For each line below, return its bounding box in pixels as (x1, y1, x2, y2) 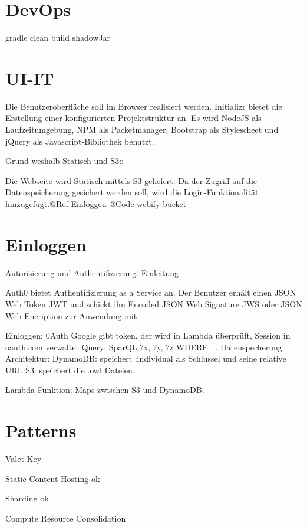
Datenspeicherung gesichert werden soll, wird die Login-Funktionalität (5, 186, 259, 198)
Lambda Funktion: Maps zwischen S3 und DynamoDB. (5, 383, 204, 396)
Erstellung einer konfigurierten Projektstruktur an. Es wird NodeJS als (5, 111, 262, 124)
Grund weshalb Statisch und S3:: (5, 155, 124, 167)
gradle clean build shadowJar (5, 31, 111, 44)
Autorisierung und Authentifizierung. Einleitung (5, 266, 179, 278)
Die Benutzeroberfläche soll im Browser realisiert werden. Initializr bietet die (5, 100, 282, 112)
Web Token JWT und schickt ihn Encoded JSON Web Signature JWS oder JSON (5, 297, 302, 310)
